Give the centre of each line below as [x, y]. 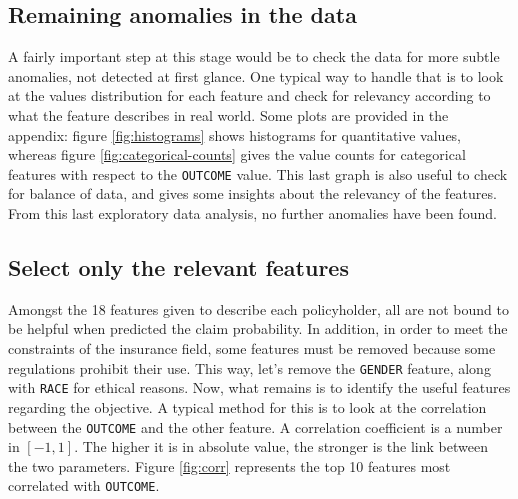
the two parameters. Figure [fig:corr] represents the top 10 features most [229, 465]
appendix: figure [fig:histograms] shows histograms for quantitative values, [235, 134]
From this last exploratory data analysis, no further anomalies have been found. [252, 213]
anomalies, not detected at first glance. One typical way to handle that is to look [256, 75]
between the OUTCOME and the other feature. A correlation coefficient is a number [255, 426]
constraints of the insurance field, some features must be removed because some [252, 348]
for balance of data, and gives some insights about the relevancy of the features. [252, 193]
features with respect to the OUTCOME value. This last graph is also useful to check [258, 173]
